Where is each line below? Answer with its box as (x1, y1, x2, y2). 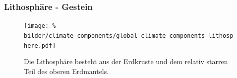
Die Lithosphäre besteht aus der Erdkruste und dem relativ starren (24, 56, 228, 67)
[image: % (24, 22, 56, 30)
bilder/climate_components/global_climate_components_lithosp (24, 32, 234, 39)
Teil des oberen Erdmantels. (24, 66, 109, 76)
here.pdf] (24, 42, 56, 49)
